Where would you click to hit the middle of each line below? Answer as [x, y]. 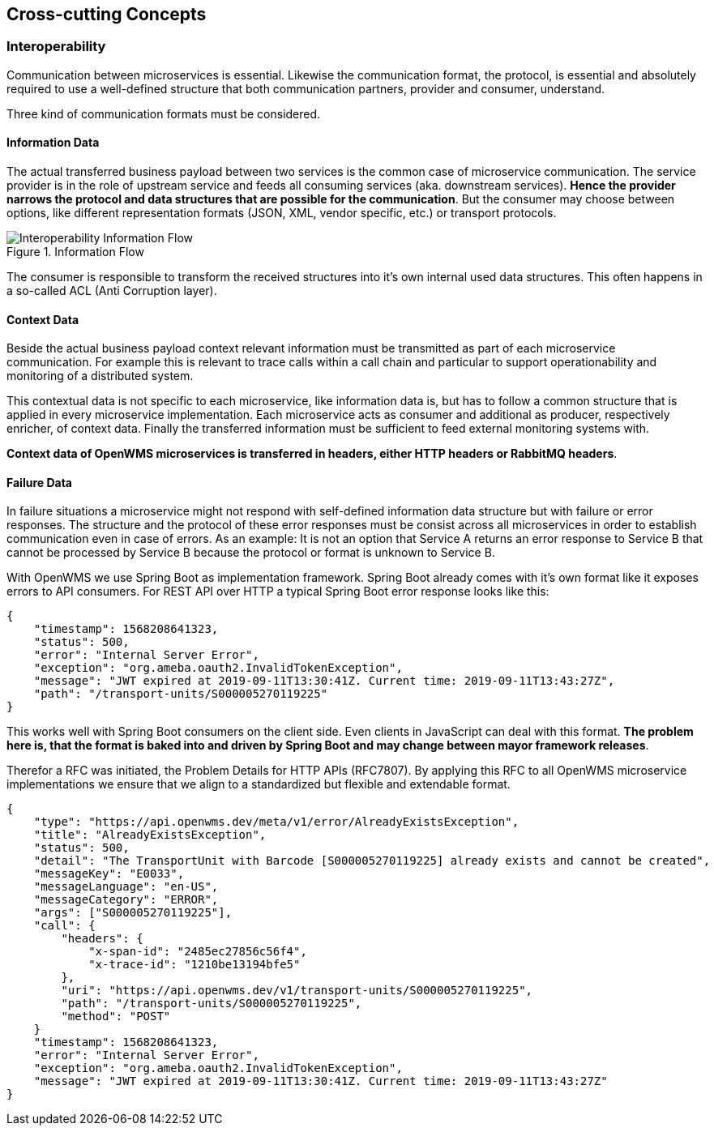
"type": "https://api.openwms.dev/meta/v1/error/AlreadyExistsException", [276, 822]
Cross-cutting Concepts [107, 14]
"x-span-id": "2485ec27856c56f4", [198, 952]
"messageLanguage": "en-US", [126, 887]
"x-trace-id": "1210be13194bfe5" [195, 965]
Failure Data [39, 482]
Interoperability [56, 47]
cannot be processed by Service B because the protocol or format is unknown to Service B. [251, 553]
